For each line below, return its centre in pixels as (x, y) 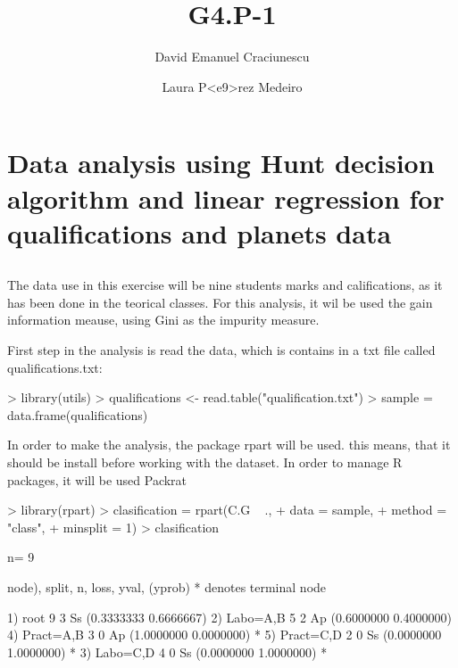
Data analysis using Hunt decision (221, 163)
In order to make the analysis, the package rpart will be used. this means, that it (229, 445)
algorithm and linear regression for (226, 198)
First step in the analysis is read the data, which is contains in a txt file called (221, 350)
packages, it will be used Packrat (97, 479)
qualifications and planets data (200, 232)
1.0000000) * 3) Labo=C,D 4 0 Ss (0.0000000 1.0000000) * (167, 652)
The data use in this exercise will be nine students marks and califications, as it (225, 285)
